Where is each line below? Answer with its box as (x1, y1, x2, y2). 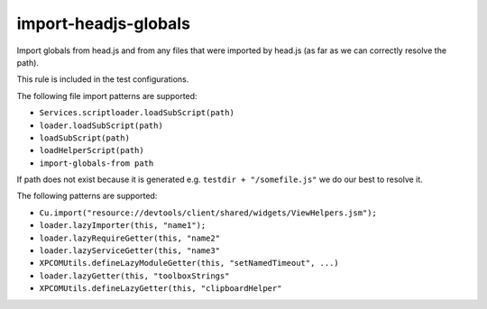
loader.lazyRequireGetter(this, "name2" (39, 232, 221, 243)
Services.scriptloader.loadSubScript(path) (39, 108, 234, 118)
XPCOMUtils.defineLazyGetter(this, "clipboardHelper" (39, 284, 282, 294)
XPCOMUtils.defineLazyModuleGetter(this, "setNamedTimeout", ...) (39, 258, 340, 268)
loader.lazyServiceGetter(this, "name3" (39, 246, 221, 256)
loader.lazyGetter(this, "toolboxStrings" (39, 270, 230, 281)
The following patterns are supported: (16, 190, 158, 202)
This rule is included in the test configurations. (16, 74, 189, 85)
